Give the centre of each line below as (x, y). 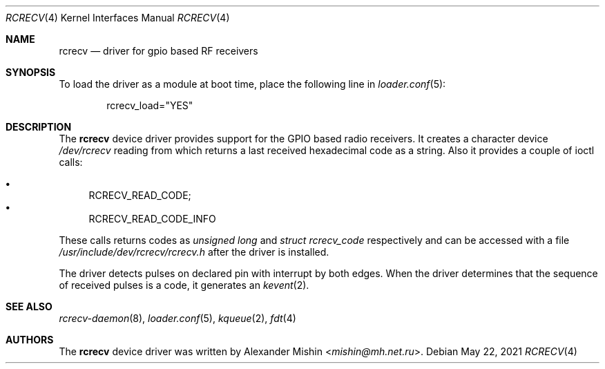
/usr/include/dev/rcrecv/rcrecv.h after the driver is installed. (194, 252)
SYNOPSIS (31, 72)
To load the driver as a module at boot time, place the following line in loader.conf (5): (252, 84)
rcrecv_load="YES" (150, 105)
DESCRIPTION (39, 127)
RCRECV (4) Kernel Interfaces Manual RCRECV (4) (118, 18)
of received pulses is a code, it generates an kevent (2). (184, 285)
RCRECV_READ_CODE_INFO (152, 219)
